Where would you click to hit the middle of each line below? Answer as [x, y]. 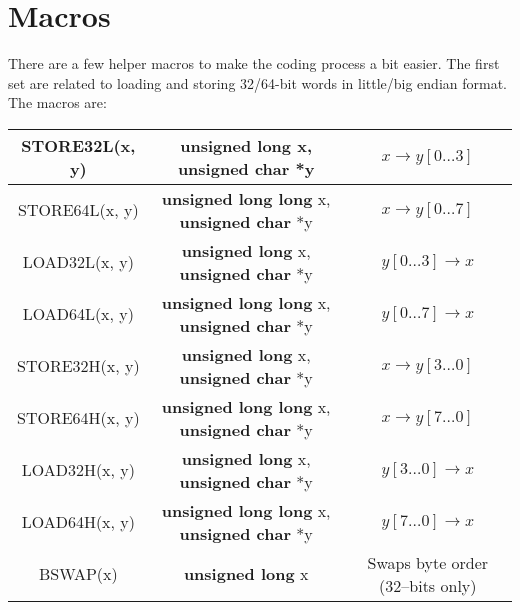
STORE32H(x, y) [78, 366]
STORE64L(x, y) [78, 210]
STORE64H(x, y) [78, 418]
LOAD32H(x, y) [78, 470]
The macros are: [57, 102]
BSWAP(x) [78, 574]
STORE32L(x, [78, 145]
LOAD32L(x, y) [78, 262]
